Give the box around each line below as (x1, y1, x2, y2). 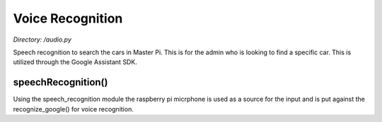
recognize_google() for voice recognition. (13, 104, 134, 113)
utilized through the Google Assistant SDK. (13, 58, 137, 66)
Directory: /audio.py (13, 35, 72, 44)
